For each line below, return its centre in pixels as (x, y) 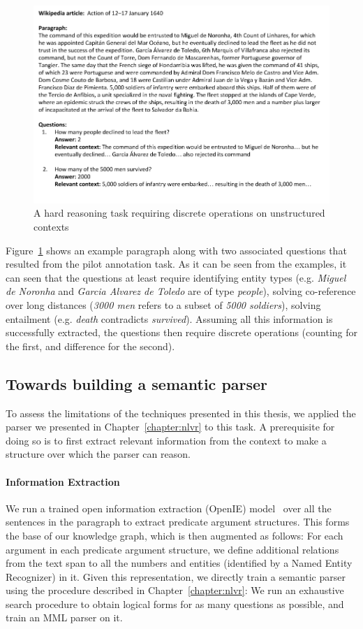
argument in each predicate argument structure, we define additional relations (172, 549)
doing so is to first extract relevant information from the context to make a (166, 440)
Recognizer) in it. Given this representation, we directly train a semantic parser (176, 576)
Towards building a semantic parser (137, 383)
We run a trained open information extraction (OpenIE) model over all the (169, 508)
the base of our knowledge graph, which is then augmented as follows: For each (175, 535)
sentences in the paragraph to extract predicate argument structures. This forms (178, 522)
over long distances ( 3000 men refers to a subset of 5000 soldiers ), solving (163, 304)
